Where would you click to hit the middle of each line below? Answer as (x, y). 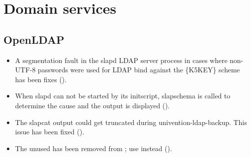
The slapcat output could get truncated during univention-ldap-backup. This (131, 122)
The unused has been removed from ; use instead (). (94, 148)
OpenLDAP (34, 39)
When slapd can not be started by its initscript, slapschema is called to (123, 96)
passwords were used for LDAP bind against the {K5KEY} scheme (139, 70)
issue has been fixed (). (50, 132)
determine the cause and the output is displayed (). (92, 105)
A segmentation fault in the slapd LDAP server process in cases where (121, 60)
